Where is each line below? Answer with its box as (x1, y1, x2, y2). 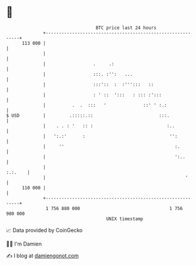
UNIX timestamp (106, 215, 144, 222)
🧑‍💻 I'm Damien (6, 240, 42, 247)
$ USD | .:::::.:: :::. (6, 112, 170, 119)
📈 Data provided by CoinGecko (6, 227, 83, 234)
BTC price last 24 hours (95, 25, 157, 31)
